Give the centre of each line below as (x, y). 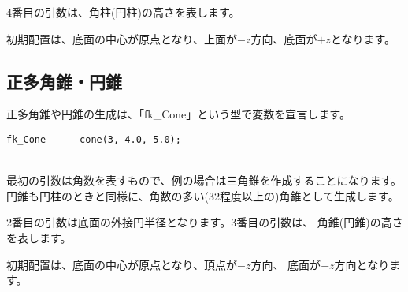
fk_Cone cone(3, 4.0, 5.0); (94, 139)
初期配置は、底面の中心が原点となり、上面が (122, 38)
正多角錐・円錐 (64, 81)
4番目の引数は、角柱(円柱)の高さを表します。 (123, 12)
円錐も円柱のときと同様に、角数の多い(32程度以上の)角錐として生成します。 (203, 195)
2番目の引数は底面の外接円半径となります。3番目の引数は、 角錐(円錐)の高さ (205, 222)
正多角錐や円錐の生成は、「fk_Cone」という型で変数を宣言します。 (178, 114)
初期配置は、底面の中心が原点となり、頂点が (122, 264)
